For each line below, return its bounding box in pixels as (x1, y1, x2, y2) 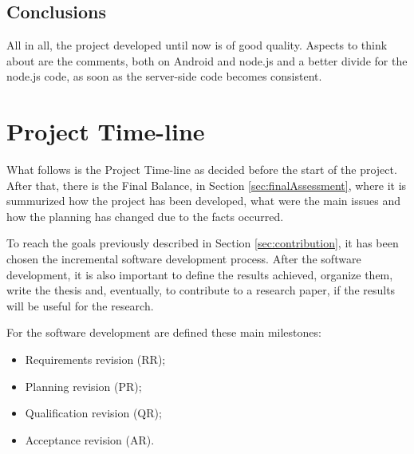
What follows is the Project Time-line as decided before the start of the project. (6, 161, 397, 178)
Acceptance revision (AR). (25, 431, 155, 448)
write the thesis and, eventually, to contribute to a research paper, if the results (6, 282, 396, 298)
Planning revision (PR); (25, 377, 142, 394)
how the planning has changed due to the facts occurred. (6, 207, 284, 224)
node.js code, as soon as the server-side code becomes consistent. (6, 68, 322, 85)
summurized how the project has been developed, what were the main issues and (6, 192, 400, 209)
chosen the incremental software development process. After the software (6, 251, 361, 267)
